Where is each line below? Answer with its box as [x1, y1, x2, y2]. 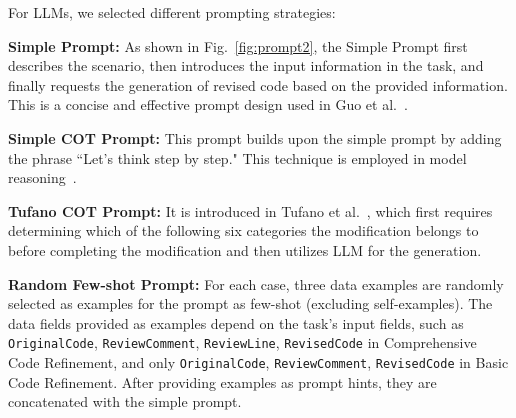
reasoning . [8, 167, 77, 188]
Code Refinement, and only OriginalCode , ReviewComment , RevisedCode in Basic [8, 351, 509, 372]
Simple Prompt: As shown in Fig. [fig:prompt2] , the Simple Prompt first [8, 35, 468, 56]
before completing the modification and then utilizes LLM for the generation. [8, 239, 482, 260]
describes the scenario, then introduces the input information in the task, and [8, 55, 484, 76]
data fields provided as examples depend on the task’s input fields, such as [8, 312, 464, 333]
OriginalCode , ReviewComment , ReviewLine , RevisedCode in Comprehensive [8, 332, 477, 353]
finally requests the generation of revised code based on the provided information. [8, 74, 508, 95]
